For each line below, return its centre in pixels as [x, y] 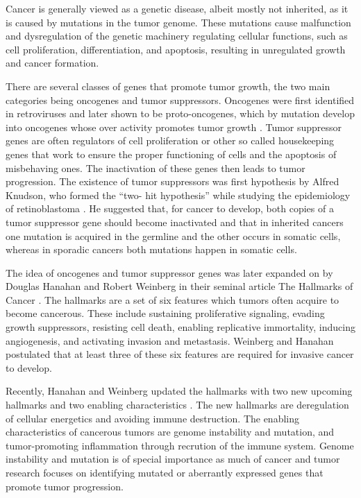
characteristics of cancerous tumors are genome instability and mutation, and [170, 432]
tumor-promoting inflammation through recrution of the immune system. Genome [180, 445]
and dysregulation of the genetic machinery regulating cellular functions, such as [177, 36]
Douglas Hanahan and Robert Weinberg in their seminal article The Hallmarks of [179, 286]
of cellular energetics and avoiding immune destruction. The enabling [153, 418]
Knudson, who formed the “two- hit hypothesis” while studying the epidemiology [178, 195]
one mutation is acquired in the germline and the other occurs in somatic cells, [173, 235]
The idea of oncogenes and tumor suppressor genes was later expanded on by [169, 272]
